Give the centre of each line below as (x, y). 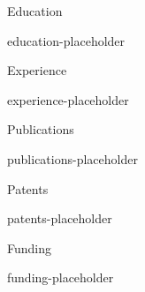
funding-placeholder (61, 277)
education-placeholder (66, 40)
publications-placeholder (72, 158)
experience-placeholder (68, 99)
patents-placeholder (60, 218)
